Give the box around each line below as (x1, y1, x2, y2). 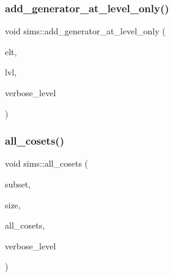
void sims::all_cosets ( (5, 157, 89, 170)
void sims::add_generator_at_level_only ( (5, 25, 166, 37)
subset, (5, 178, 31, 190)
